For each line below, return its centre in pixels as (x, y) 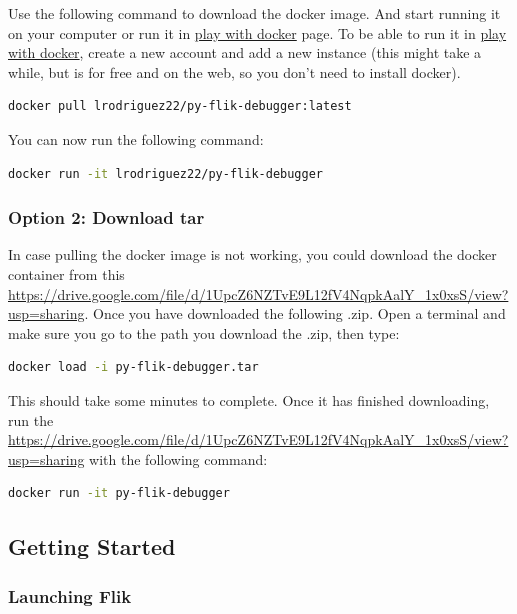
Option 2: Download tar (106, 217)
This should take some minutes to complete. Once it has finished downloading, (249, 399)
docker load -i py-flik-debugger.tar (133, 367)
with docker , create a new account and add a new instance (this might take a (245, 52)
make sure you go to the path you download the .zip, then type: (204, 332)
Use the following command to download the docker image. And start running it (254, 13)
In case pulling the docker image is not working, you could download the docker (252, 254)
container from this (66, 273)
